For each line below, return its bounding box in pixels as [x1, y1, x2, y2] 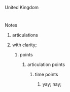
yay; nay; [42, 81, 62, 87]
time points [34, 71, 58, 78]
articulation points [27, 62, 65, 68]
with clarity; [12, 42, 37, 48]
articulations [12, 32, 39, 38]
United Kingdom [5, 5, 39, 10]
